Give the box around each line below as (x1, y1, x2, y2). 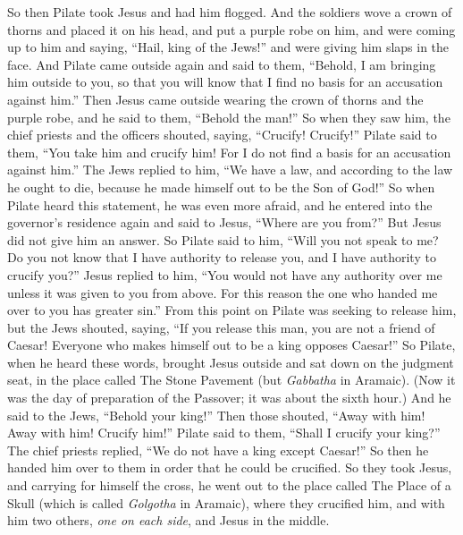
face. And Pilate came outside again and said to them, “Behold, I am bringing (7, 55, 436, 73)
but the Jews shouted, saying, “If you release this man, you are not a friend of (7, 318, 435, 336)
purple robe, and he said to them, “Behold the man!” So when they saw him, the (7, 107, 450, 126)
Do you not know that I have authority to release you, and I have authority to (7, 248, 436, 267)
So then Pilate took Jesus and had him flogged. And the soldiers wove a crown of (7, 3, 452, 21)
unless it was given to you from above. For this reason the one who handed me (7, 283, 438, 301)
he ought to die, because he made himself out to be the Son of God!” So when (7, 177, 435, 196)
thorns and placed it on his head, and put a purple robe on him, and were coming (7, 20, 456, 38)
